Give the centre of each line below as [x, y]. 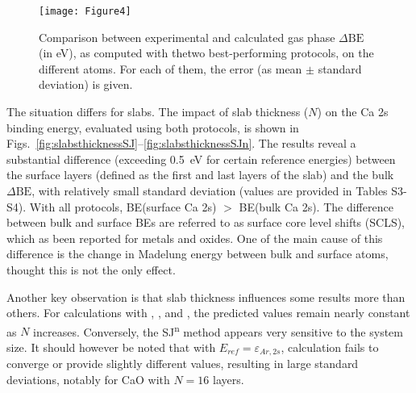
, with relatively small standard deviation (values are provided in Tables [210, 190]
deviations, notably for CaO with [88, 380]
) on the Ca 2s [353, 112]
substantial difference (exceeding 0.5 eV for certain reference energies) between [201, 159]
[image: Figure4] [85, 11]
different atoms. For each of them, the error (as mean [171, 68]
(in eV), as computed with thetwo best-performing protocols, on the [206, 53]
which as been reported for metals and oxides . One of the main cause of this [195, 238]
